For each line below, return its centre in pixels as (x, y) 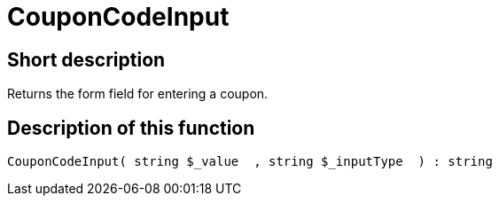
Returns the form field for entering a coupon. (138, 94)
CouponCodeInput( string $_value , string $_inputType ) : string (250, 162)
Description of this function (131, 128)
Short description (86, 59)
